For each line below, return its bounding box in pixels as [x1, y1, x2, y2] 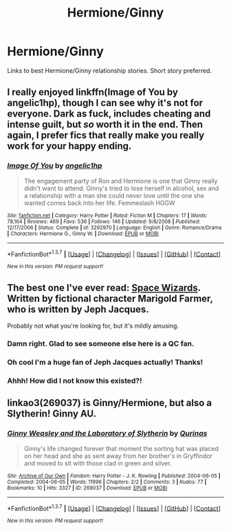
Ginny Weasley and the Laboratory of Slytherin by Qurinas [7, 429, 208, 439]
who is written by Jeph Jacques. [7, 303, 149, 315]
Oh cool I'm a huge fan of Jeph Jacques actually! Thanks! [7, 357, 203, 367]
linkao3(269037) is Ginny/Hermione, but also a [7, 397, 212, 409]
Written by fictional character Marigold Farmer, [7, 292, 213, 304]
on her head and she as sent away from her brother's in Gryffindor [23, 452, 213, 460]
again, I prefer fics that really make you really [7, 130, 205, 141]
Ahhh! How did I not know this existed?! [7, 376, 142, 385]
